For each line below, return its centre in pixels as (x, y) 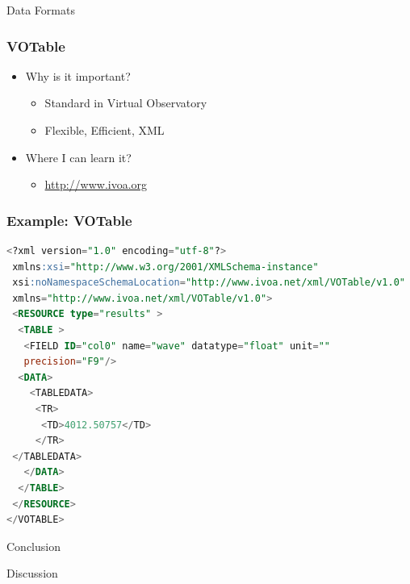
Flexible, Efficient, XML (105, 130)
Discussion (32, 573)
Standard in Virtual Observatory (126, 103)
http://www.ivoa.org (96, 184)
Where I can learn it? (78, 157)
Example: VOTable (69, 220)
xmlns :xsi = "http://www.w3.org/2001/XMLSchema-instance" (165, 267)
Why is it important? (78, 75)
